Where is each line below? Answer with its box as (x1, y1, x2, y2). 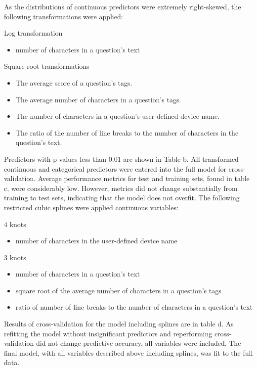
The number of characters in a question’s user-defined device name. (15, 111, 220, 121)
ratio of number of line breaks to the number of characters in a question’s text (15, 302, 253, 312)
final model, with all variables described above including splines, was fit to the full (4, 347, 253, 358)
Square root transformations (4, 61, 89, 71)
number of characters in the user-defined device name (15, 235, 177, 246)
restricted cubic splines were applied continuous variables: (4, 202, 178, 212)
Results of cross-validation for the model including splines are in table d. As (4, 319, 234, 329)
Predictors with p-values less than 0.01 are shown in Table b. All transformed (4, 153, 239, 164)
